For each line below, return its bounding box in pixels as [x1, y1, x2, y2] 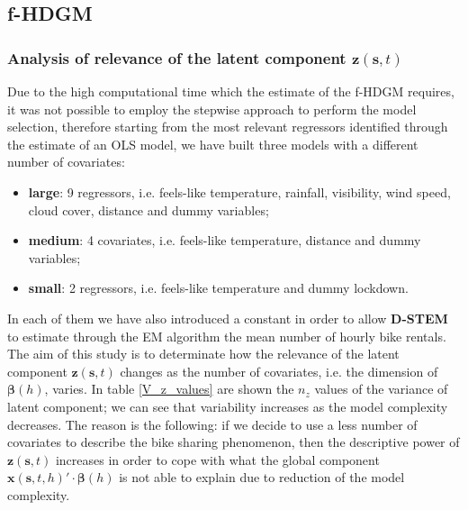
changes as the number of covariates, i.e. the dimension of [120, 361, 438, 380]
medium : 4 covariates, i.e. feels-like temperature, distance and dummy [28, 231, 421, 250]
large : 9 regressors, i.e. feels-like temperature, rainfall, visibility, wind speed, [28, 182, 451, 201]
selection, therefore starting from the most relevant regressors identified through [7, 117, 448, 136]
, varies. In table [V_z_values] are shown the [44, 379, 294, 398]
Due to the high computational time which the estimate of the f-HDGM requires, [7, 82, 454, 100]
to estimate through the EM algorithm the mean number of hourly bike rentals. [7, 326, 446, 345]
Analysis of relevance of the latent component [7, 46, 346, 68]
